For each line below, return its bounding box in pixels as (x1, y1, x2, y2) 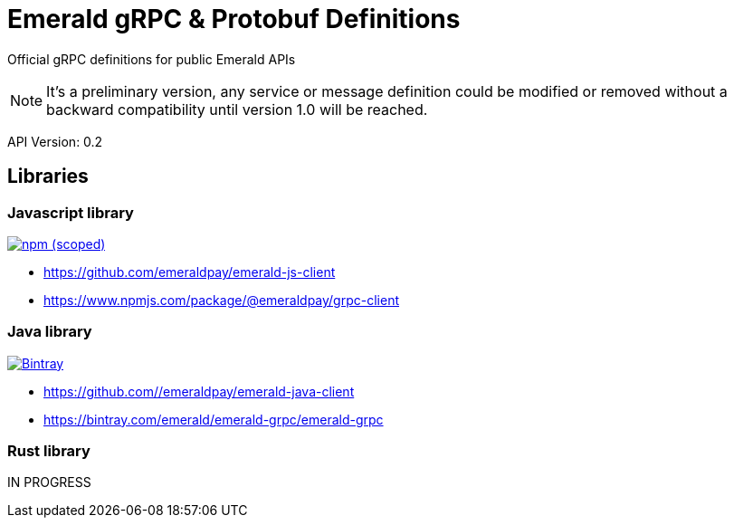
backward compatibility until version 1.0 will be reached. (46, 100, 428, 119)
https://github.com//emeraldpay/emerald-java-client (43, 383, 355, 399)
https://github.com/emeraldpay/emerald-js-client (43, 263, 336, 280)
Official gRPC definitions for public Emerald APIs (7, 51, 296, 67)
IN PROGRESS (7, 474, 91, 491)
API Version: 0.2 (7, 133, 103, 149)
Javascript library (7, 203, 134, 222)
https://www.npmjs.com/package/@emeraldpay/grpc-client (43, 291, 399, 308)
